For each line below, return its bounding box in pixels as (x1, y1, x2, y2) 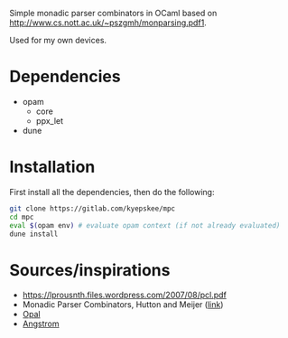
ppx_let (35, 115, 64, 126)
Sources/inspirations (9, 259, 171, 280)
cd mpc (9, 212, 34, 221)
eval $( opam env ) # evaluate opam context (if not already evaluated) (9, 221, 281, 230)
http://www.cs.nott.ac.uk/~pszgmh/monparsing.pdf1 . (9, 17, 208, 28)
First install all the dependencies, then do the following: (9, 186, 215, 197)
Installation (9, 157, 96, 177)
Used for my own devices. (9, 35, 107, 45)
